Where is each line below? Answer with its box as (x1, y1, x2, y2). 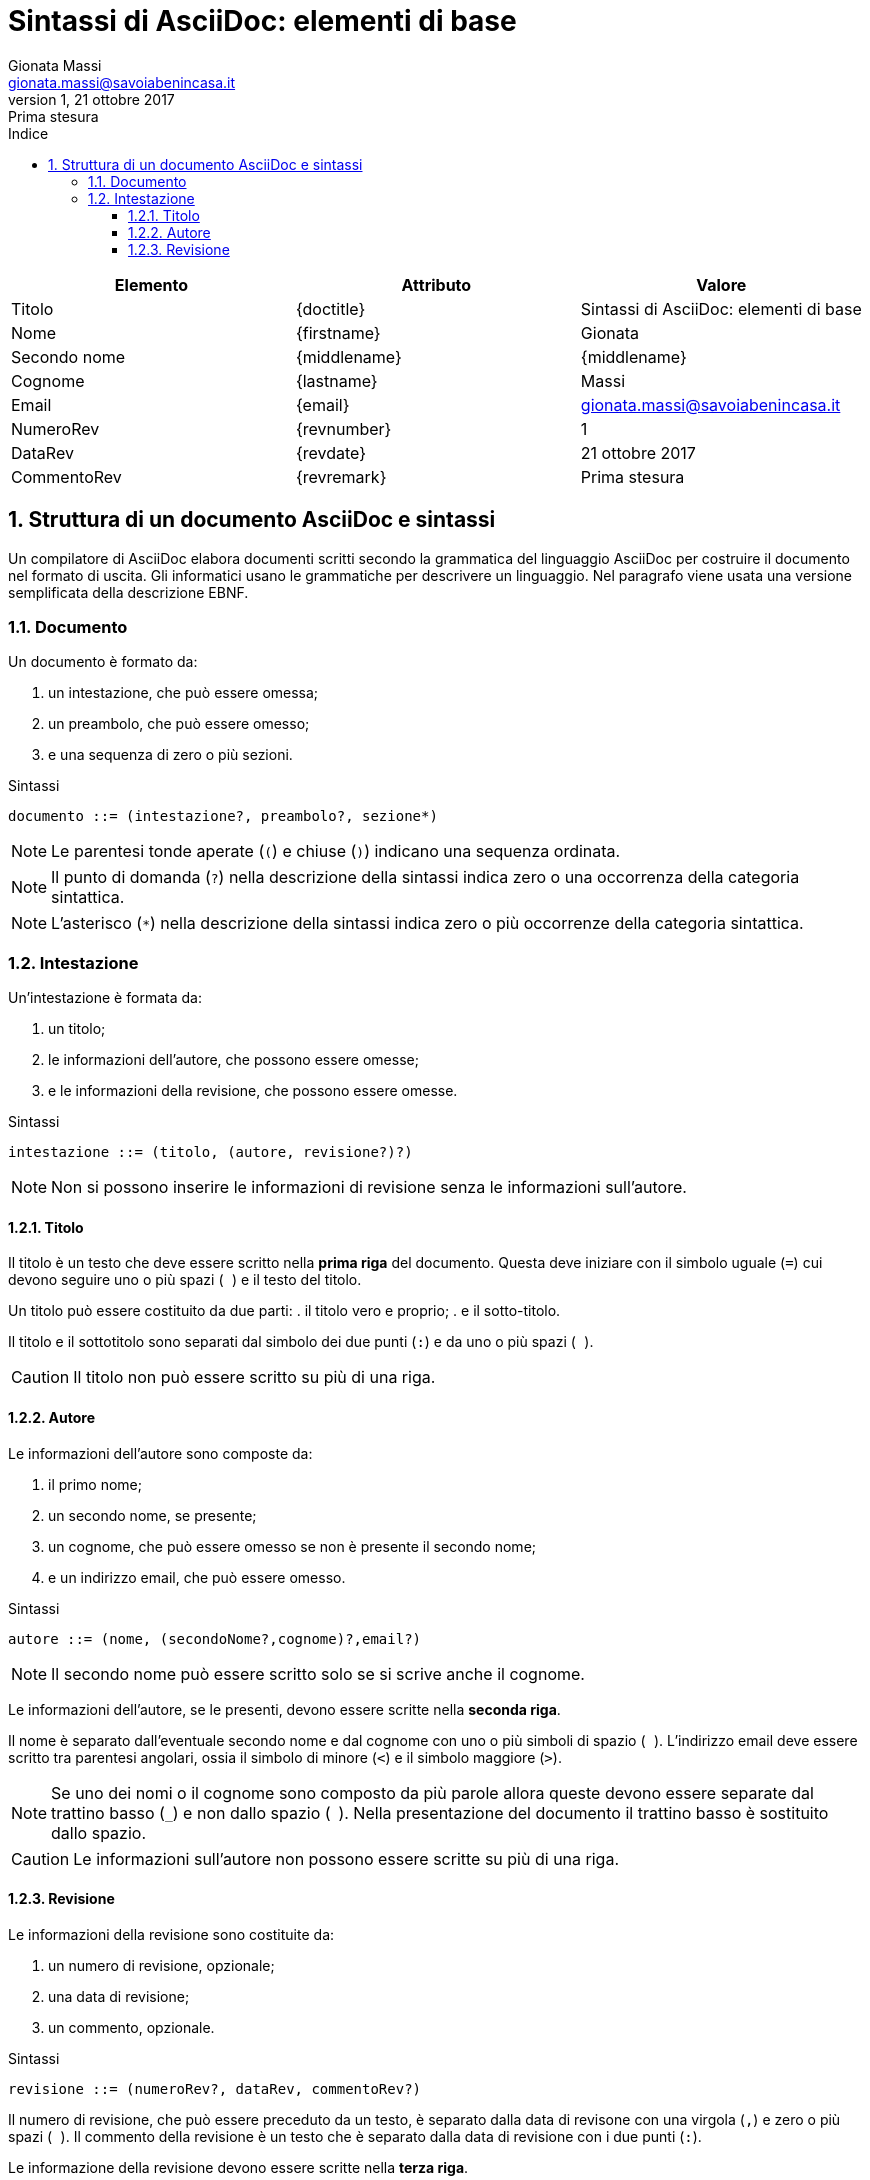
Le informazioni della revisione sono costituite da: (8, 1925, 335, 1943)
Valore (696, 274, 747, 295)
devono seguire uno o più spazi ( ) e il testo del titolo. (8, 1271, 362, 1289)
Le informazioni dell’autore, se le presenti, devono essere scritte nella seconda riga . (8, 1700, 561, 1718)
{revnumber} (295, 418, 392, 439)
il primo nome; (48, 1475, 143, 1493)
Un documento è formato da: (8, 653, 198, 671)
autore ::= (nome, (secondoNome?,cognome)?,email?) (8, 1630, 422, 1647)
